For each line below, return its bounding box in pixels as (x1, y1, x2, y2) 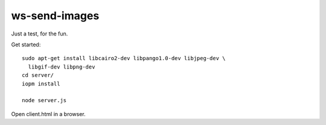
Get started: (11, 41, 41, 48)
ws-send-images (11, 9, 100, 22)
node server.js (22, 97, 67, 104)
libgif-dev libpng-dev (28, 63, 95, 70)
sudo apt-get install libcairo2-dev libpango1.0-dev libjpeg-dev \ (22, 55, 226, 62)
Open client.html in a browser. (11, 110, 86, 117)
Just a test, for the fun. (11, 30, 68, 37)
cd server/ (22, 72, 54, 79)
